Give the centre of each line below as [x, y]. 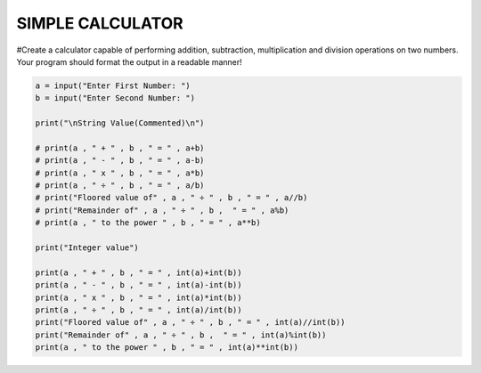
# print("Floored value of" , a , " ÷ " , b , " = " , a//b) [171, 198]
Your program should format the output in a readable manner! [129, 61]
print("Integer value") [87, 248]
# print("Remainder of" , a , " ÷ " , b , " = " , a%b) [162, 210]
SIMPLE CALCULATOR [100, 23]
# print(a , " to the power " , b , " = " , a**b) [148, 223]
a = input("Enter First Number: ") [113, 85]
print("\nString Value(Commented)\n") [120, 123]
